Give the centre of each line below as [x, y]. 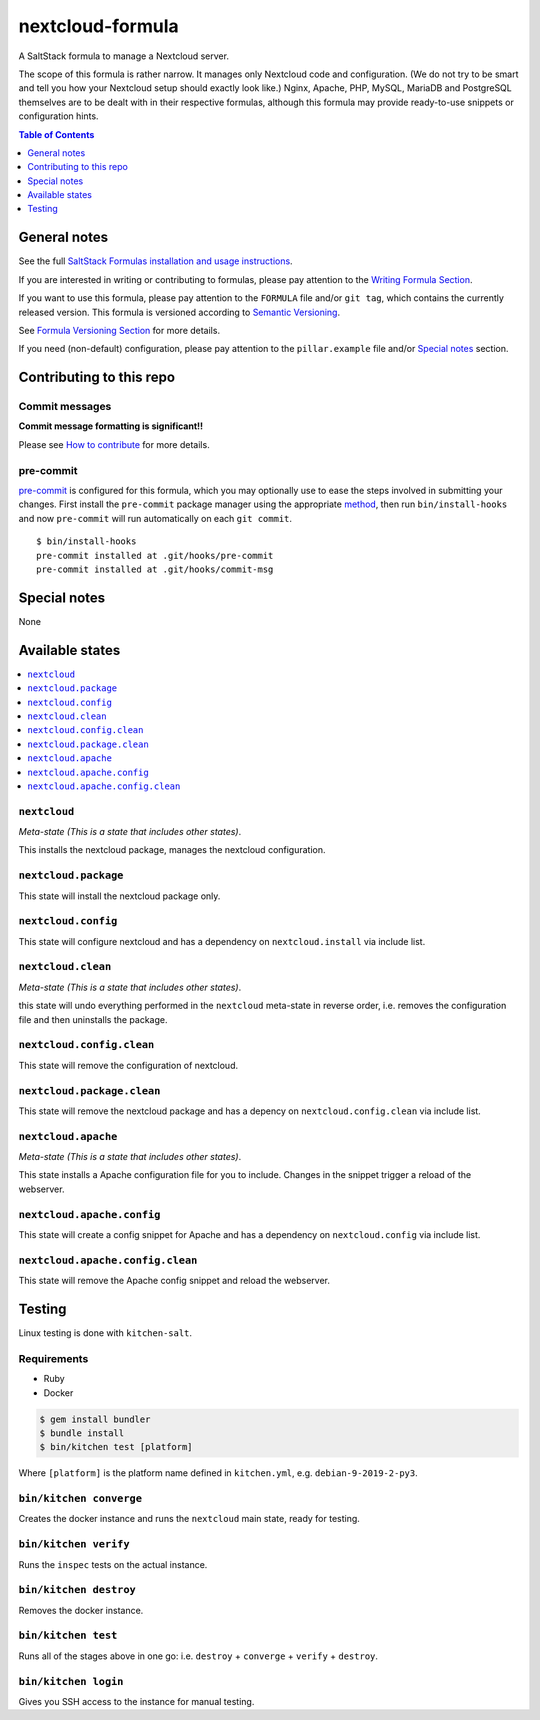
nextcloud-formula [98, 26]
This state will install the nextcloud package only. [119, 896]
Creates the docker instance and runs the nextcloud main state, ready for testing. [189, 1519]
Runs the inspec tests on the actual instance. [113, 1564]
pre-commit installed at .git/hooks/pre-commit [155, 555]
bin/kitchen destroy [77, 1590]
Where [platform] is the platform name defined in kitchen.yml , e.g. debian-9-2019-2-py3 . [218, 1473]
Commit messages [65, 407]
